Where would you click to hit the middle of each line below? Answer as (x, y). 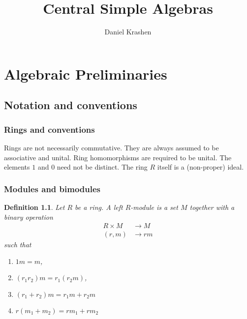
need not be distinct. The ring (102, 167)
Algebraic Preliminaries (86, 73)
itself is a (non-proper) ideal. (201, 167)
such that (18, 245)
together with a (212, 207)
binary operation (29, 217)
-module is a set (154, 207)
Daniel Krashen (128, 32)
